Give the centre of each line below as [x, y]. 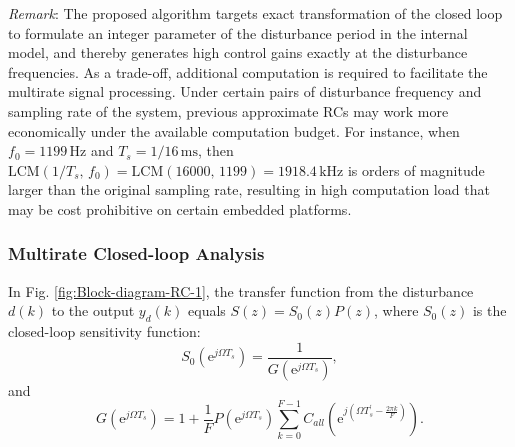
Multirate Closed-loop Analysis [136, 253]
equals [207, 310]
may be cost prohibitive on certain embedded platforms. [180, 208]
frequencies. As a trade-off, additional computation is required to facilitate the [248, 71]
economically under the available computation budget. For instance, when [234, 130]
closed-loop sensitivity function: [104, 331]
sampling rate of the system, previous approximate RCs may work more [228, 110]
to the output [93, 310]
